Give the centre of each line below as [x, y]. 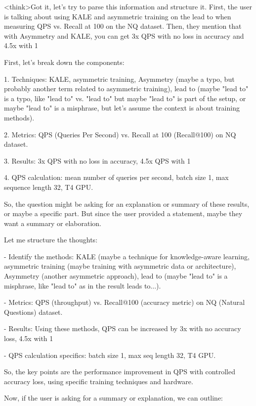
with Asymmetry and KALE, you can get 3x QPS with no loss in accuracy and [124, 35]
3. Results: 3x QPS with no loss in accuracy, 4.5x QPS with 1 [97, 160]
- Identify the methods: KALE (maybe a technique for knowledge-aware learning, [127, 256]
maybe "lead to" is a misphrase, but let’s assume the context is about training [122, 108]
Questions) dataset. [33, 312]
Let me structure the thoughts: [51, 240]
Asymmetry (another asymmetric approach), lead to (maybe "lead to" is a [116, 276]
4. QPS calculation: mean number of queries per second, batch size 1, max [116, 177]
